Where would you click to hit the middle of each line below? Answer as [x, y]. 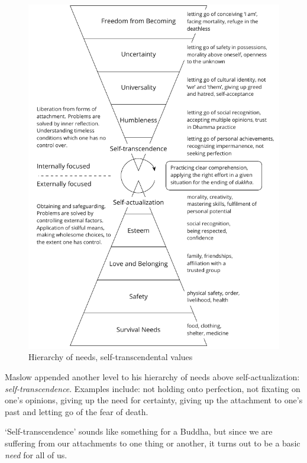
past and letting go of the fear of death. [77, 411]
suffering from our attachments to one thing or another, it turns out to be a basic [153, 443]
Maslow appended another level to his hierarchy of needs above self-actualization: [152, 377]
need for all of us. [36, 454]
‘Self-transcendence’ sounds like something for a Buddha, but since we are [139, 431]
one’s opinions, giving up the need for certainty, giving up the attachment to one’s [154, 400]
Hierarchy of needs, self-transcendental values [111, 357]
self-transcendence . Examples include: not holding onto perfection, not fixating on [153, 388]
